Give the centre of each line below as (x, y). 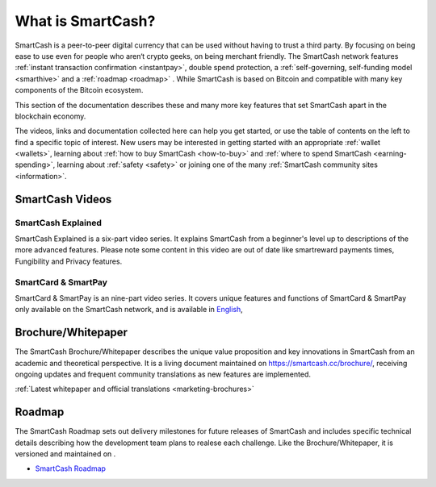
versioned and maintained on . (65, 454)
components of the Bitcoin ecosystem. (79, 90)
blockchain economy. (50, 116)
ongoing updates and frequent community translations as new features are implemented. (163, 374)
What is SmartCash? (85, 21)
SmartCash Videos (63, 199)
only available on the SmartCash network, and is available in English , (129, 310)
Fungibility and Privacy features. (69, 261)
